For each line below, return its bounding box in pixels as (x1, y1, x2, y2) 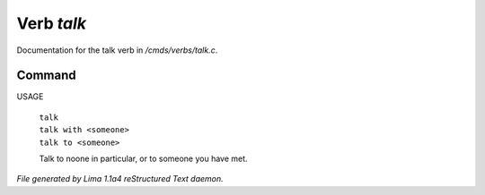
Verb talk (16, 13, 87, 33)
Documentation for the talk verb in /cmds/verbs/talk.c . (16, 45, 218, 55)
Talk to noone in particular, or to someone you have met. (39, 153, 248, 165)
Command (16, 68, 76, 83)
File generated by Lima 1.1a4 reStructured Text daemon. (16, 174, 224, 184)
